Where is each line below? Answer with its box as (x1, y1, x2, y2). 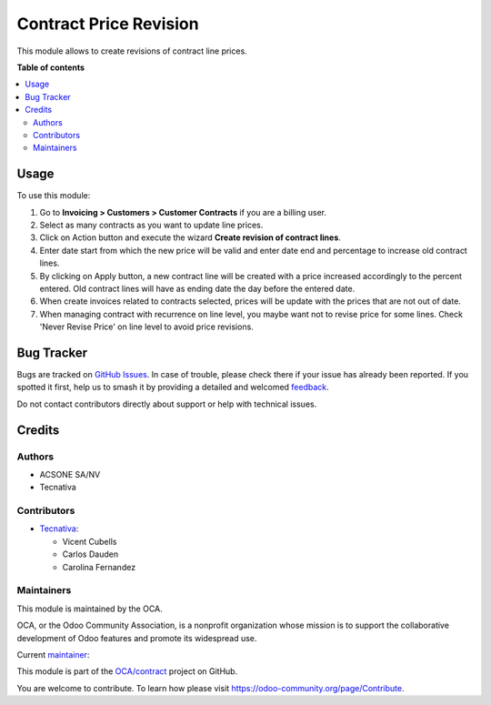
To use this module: (16, 190, 91, 201)
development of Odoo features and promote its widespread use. (16, 632, 257, 643)
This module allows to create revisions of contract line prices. (16, 45, 247, 56)
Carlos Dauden (62, 549, 118, 559)
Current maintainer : (16, 649, 90, 660)
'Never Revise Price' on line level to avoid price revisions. (39, 321, 254, 332)
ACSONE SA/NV (39, 468, 101, 479)
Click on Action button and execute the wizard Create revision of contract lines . (39, 232, 341, 243)
